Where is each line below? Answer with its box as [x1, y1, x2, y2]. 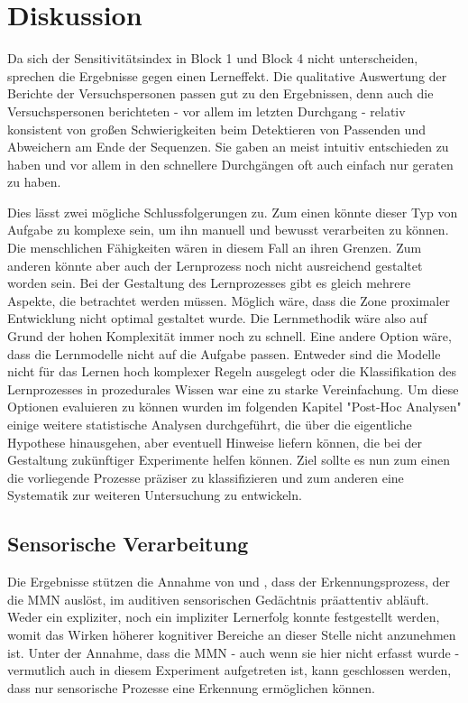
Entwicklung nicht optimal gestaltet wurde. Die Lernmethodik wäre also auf [7, 309, 427, 328]
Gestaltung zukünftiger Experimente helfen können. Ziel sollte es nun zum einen [7, 450, 451, 469]
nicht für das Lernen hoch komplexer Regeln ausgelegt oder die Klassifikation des [7, 362, 456, 381]
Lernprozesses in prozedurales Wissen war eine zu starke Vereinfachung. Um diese [7, 379, 459, 398]
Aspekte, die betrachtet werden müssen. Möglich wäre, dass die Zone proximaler [7, 291, 450, 310]
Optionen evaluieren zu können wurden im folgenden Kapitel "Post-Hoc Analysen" [7, 397, 462, 416]
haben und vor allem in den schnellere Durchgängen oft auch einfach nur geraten [7, 154, 454, 173]
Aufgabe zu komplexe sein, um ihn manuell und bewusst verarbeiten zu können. [7, 220, 449, 239]
